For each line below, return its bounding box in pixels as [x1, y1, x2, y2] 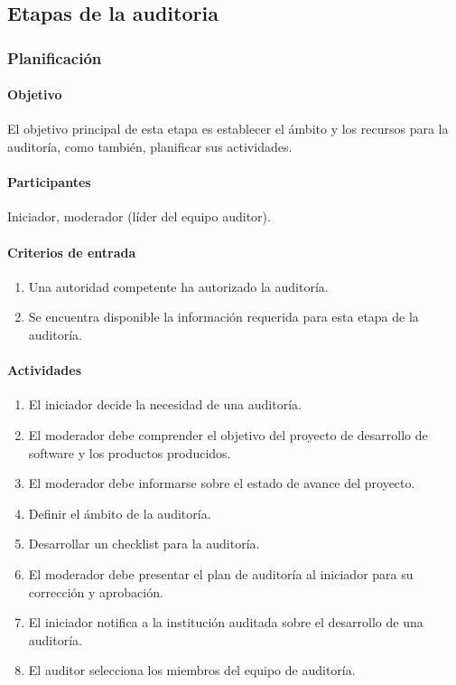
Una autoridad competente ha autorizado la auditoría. [28, 277, 329, 296]
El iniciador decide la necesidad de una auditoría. [28, 395, 302, 414]
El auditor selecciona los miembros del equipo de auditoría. [28, 661, 356, 680]
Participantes [7, 173, 91, 192]
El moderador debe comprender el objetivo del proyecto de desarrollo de [28, 425, 428, 444]
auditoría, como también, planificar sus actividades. [7, 137, 293, 156]
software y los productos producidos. [28, 443, 231, 462]
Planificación [7, 46, 102, 69]
